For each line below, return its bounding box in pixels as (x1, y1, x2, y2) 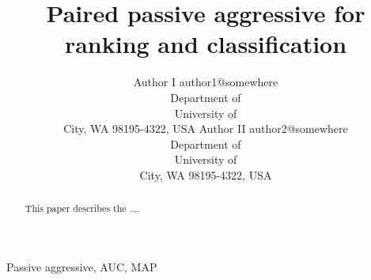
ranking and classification (64, 28, 347, 60)
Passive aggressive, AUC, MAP (6, 258, 157, 274)
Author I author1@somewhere (133, 74, 278, 90)
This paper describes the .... (25, 202, 140, 215)
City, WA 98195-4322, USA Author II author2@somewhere (63, 120, 348, 137)
